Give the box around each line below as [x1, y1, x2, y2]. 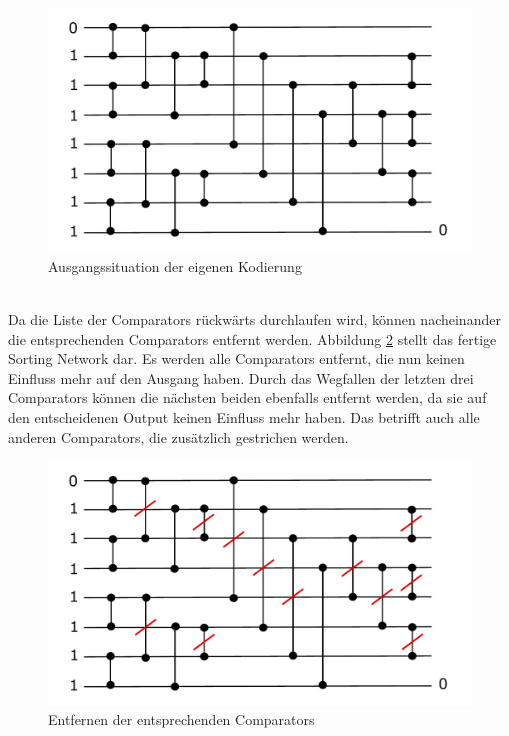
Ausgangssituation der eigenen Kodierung [48, 255, 302, 276]
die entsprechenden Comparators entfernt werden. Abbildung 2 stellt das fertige [8, 328, 497, 349]
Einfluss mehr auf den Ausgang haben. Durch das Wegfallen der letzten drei [8, 367, 474, 388]
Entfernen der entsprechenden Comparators [48, 709, 315, 730]
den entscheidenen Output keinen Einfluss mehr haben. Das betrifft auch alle [8, 407, 480, 428]
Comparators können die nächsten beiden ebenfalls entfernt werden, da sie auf [8, 387, 487, 408]
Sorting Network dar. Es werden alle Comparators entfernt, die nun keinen [8, 348, 465, 369]
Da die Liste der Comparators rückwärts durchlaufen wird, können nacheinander [8, 309, 501, 330]
